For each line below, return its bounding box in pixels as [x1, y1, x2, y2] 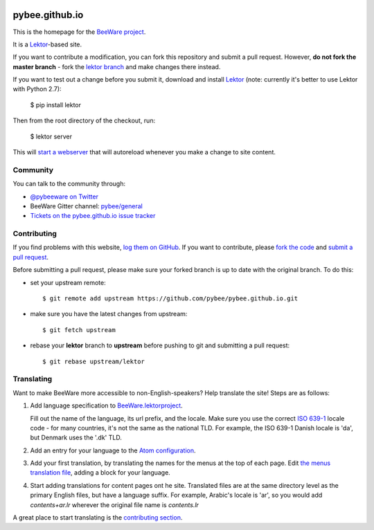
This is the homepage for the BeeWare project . [12, 28, 146, 36]
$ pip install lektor [30, 100, 82, 109]
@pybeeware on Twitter [30, 192, 98, 201]
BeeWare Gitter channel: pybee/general [30, 201, 143, 210]
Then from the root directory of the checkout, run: [12, 116, 156, 125]
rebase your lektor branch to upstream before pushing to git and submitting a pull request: [30, 341, 290, 349]
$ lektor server [30, 132, 73, 140]
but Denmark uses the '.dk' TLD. [30, 433, 123, 442]
